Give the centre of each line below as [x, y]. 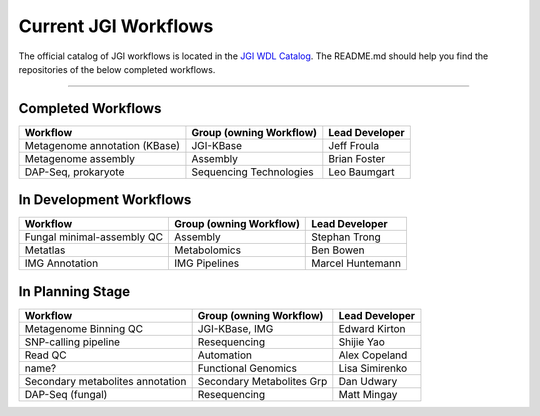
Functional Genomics [247, 368]
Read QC [45, 355]
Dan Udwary [368, 381]
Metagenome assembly [79, 158]
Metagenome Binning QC [84, 328]
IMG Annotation [61, 263]
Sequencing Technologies [252, 172]
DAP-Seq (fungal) [66, 394]
